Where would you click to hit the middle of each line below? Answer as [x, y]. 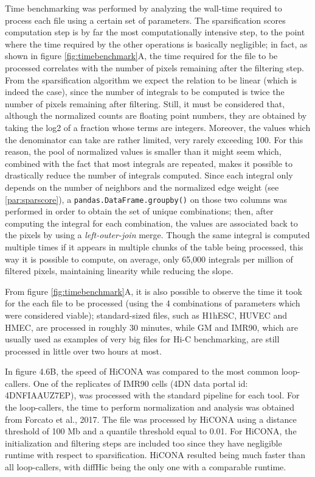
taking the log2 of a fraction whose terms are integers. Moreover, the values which [158, 127]
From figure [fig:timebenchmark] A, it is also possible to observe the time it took [154, 291]
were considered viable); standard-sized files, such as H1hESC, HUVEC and [146, 315]
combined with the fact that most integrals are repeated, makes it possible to [149, 163]
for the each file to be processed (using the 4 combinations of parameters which [153, 303]
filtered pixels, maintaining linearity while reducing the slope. [119, 271]
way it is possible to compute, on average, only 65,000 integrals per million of [149, 259]
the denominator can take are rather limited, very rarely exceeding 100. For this [154, 139]
